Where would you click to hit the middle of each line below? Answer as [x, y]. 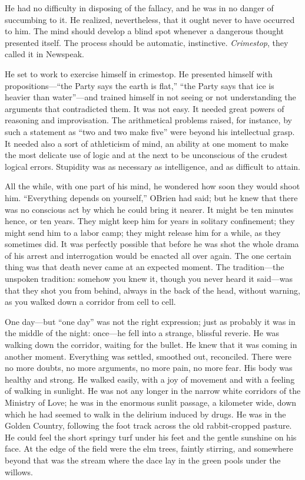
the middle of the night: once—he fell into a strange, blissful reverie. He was [142, 333]
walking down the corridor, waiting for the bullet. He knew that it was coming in [151, 345]
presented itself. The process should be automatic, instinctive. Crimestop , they [147, 42]
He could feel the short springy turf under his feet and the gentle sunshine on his [151, 437]
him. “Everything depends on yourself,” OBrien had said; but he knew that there [151, 197]
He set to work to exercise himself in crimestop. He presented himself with [139, 73]
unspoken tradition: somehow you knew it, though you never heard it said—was [149, 279]
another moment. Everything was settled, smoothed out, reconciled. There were [148, 356]
